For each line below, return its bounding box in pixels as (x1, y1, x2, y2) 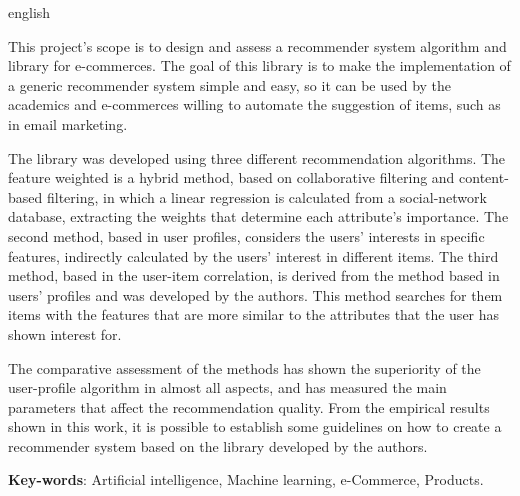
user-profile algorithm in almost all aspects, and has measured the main (8, 377, 447, 398)
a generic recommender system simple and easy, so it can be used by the (8, 74, 452, 95)
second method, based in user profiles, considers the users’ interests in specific (8, 225, 485, 246)
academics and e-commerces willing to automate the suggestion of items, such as (8, 94, 501, 115)
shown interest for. (8, 323, 122, 344)
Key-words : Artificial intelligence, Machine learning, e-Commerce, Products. (8, 469, 484, 490)
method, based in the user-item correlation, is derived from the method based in (8, 265, 500, 286)
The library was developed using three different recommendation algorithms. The (8, 147, 506, 168)
